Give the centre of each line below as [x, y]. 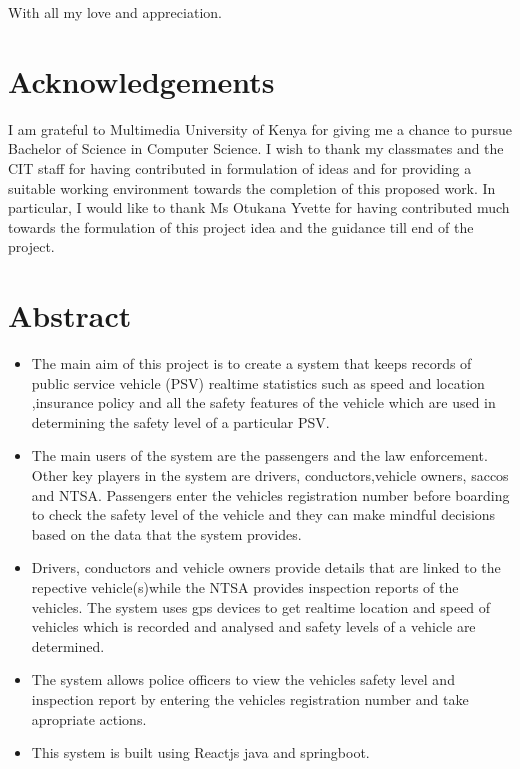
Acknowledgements [141, 80]
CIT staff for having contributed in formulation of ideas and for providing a [240, 167]
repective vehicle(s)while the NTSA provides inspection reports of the [245, 586]
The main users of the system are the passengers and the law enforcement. [259, 455]
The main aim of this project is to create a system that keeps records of [251, 363]
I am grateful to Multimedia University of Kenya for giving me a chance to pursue [260, 128]
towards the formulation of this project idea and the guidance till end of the [241, 226]
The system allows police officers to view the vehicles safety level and [243, 679]
